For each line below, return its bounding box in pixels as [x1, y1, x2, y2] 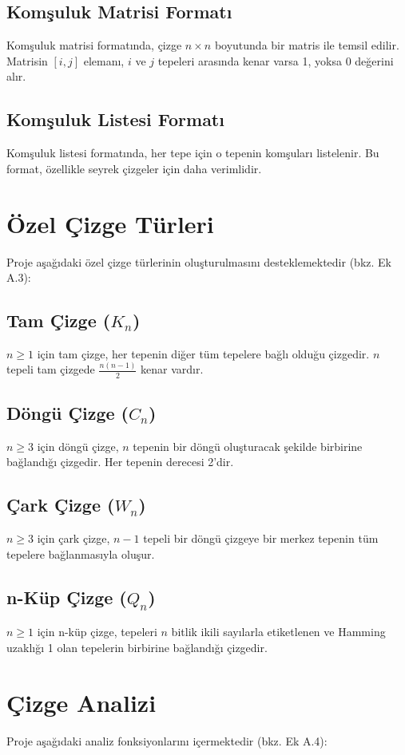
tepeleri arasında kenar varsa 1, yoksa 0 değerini [157, 52, 394, 69]
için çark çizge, [37, 530, 110, 547]
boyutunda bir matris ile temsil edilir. [214, 37, 399, 53]
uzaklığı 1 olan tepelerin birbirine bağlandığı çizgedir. [6, 639, 268, 655]
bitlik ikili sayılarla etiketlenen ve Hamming [171, 623, 386, 640]
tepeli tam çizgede [6, 361, 95, 377]
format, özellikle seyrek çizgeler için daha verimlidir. [6, 160, 262, 176]
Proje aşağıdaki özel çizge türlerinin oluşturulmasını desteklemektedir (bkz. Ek [6, 253, 391, 270]
